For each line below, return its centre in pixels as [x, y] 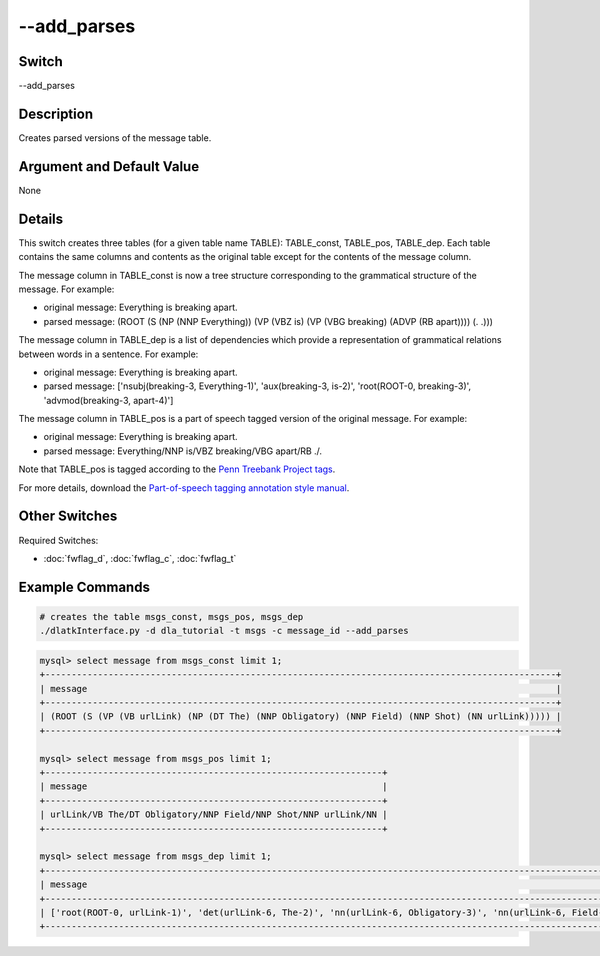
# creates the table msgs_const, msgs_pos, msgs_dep [171, 616]
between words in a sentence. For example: [108, 354]
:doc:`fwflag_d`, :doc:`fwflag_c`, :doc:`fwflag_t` [140, 558]
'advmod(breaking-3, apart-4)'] [108, 400]
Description [56, 113]
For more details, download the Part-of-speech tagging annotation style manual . [184, 487]
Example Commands [84, 586]
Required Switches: [58, 540]
